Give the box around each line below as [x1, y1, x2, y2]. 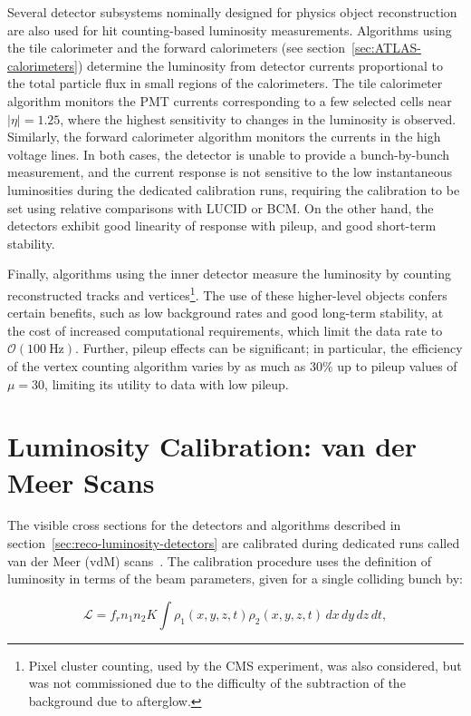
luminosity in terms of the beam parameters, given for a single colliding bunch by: [7, 569, 463, 588]
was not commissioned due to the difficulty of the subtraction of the [28, 673, 406, 692]
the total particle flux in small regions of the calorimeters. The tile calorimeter [7, 74, 443, 93]
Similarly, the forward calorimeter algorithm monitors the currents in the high [7, 127, 441, 146]
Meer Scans [7, 463, 155, 500]
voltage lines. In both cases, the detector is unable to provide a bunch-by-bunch [7, 144, 450, 163]
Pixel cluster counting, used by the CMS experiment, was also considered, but [28, 655, 462, 674]
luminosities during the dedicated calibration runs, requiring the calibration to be [7, 180, 460, 199]
